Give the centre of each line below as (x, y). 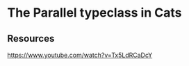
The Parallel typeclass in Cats (94, 13)
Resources (31, 39)
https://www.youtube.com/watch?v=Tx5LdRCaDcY (80, 55)
